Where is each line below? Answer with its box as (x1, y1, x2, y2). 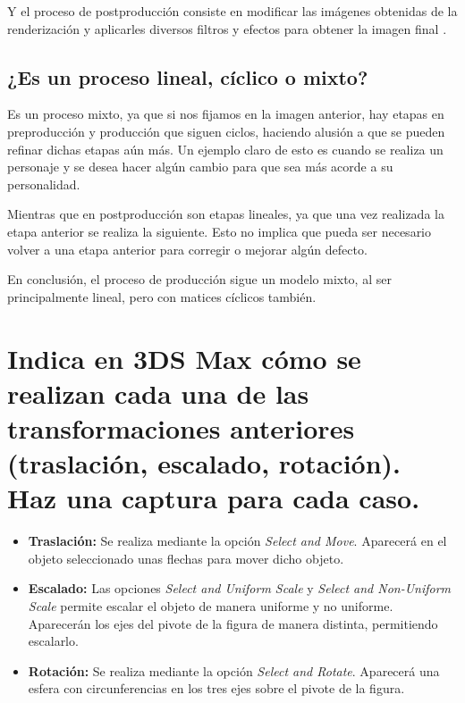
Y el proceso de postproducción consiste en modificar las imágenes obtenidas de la (7, 2, 458, 20)
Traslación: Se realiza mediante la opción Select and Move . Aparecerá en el (28, 531, 447, 550)
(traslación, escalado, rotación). (7, 445, 402, 481)
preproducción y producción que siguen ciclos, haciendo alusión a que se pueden (7, 121, 445, 140)
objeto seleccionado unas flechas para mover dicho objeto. (28, 548, 344, 567)
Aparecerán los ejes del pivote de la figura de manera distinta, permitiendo (28, 614, 438, 632)
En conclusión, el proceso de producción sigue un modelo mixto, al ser (7, 270, 392, 289)
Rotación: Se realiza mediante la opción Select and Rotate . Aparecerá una (28, 661, 440, 680)
